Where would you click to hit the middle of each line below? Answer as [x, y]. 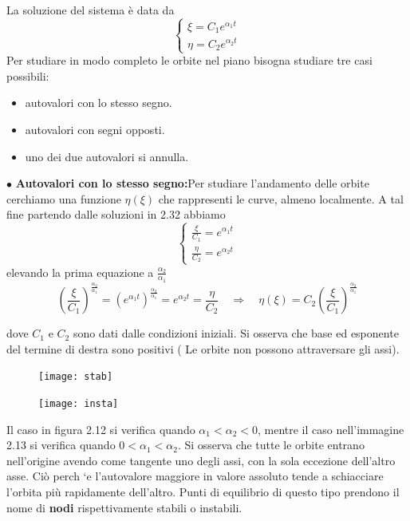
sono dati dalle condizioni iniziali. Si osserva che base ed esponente [236, 333]
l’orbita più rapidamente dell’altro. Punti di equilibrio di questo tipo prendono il [203, 491]
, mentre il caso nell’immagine [331, 429]
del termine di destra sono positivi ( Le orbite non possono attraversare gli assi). [203, 348]
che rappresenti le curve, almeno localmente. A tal [281, 198]
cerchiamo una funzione [64, 198]
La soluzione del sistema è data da [91, 10]
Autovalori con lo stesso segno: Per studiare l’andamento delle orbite [192, 183]
